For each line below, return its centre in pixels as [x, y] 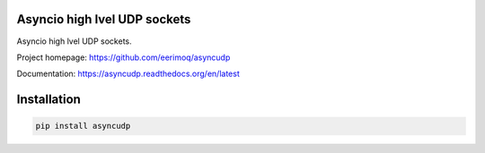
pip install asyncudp [83, 126]
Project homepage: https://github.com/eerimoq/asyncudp [123, 57]
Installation [48, 100]
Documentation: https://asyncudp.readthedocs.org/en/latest [128, 74]
